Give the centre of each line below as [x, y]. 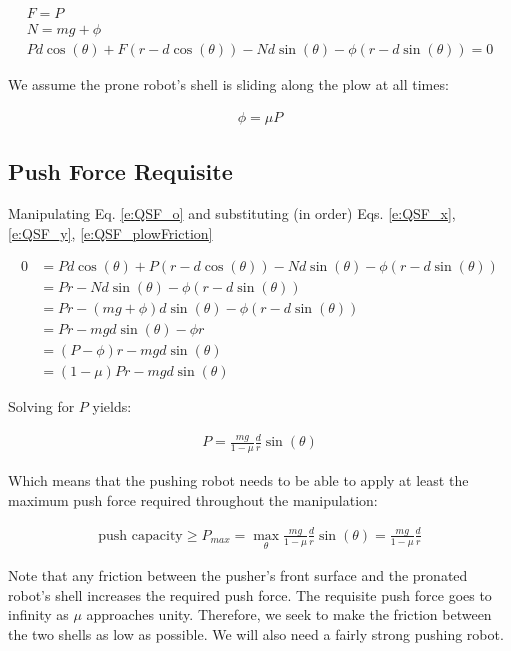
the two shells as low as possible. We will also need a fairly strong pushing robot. [256, 634]
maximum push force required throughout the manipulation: [193, 499]
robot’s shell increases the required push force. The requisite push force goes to [250, 594]
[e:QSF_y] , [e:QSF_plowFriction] [110, 232]
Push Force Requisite [120, 171]
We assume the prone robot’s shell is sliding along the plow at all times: [228, 84]
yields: [112, 406]
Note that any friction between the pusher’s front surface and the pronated [238, 575]
